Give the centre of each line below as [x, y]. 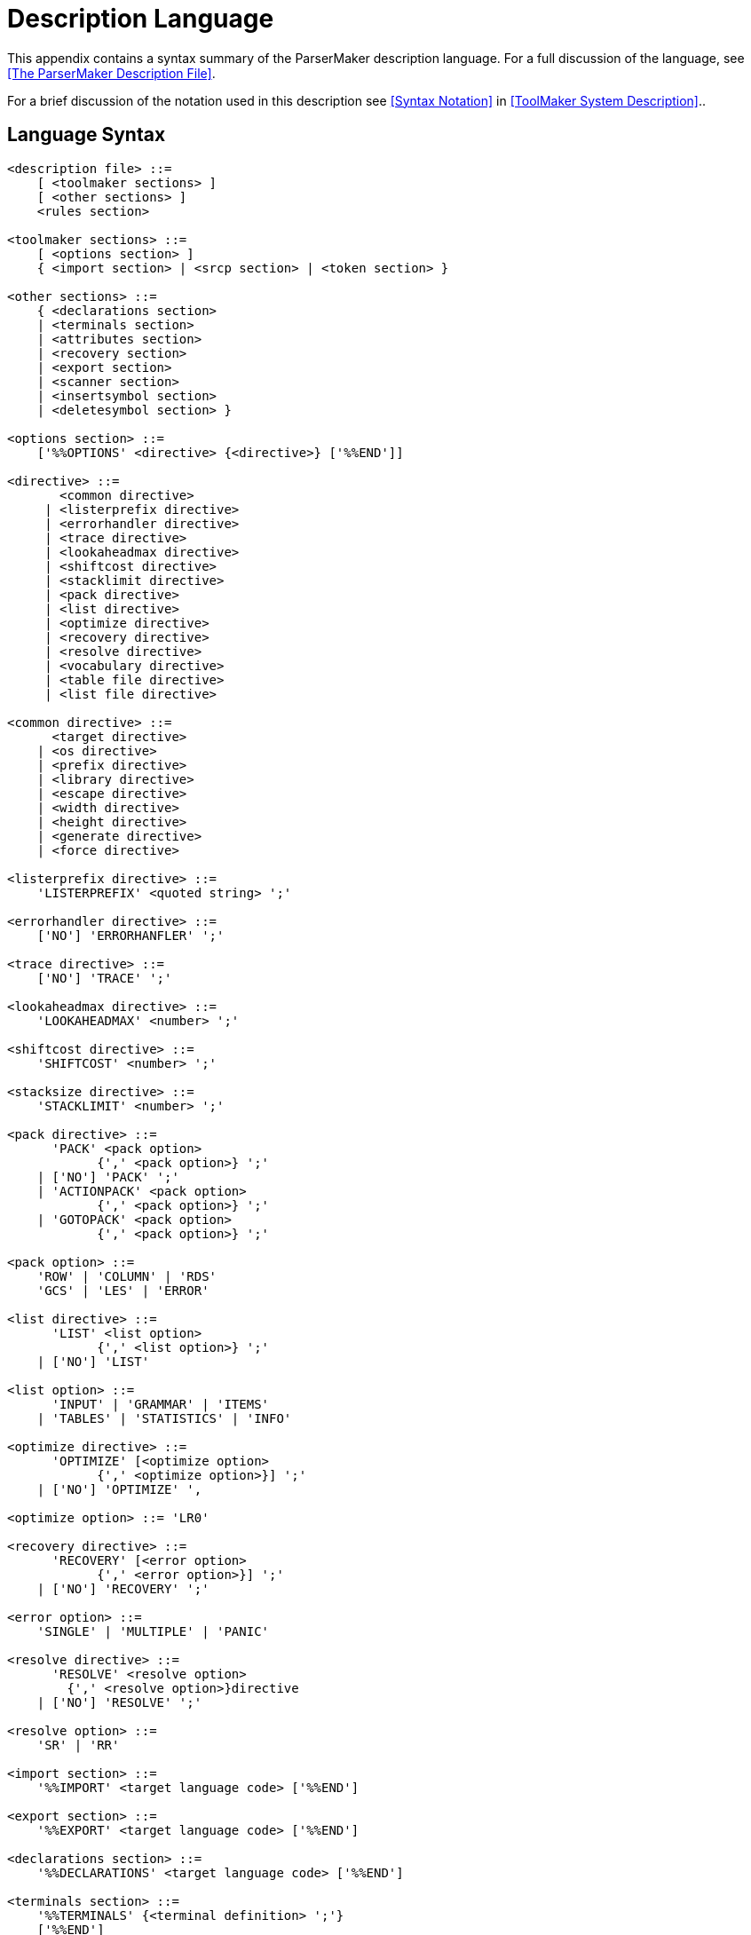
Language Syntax [87, 135]
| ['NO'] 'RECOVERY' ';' [123, 1588]
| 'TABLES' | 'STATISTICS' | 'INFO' [164, 1418]
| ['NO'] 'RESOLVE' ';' [119, 1702]
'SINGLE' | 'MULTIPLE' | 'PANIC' [153, 1631]
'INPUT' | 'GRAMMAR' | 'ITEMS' [161, 1404]
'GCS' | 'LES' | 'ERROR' [123, 1290]
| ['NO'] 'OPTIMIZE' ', [119, 1489]
